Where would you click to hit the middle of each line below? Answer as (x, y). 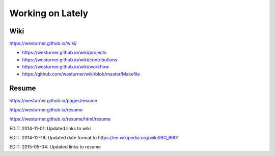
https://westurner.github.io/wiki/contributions (70, 60)
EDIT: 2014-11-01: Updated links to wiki (50, 128)
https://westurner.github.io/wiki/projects (64, 53)
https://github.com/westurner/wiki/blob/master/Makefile (81, 74)
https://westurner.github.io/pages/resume (53, 100)
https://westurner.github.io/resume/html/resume (60, 119)
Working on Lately (49, 13)
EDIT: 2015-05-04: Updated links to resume (55, 147)
